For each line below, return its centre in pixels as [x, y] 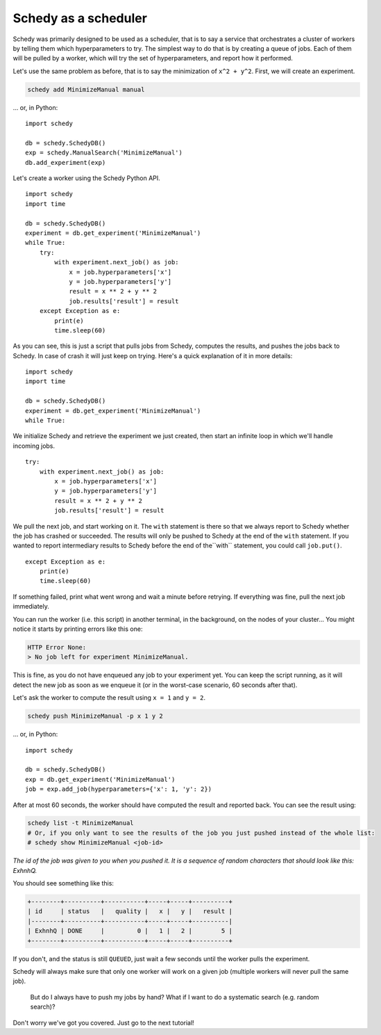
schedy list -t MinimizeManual [81, 823]
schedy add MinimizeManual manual [86, 89]
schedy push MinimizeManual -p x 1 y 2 [95, 716]
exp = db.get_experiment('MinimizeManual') [100, 779]
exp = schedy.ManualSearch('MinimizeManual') [104, 153]
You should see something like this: [63, 883]
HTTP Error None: [57, 648]
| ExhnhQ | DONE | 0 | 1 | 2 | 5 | [130, 931]
